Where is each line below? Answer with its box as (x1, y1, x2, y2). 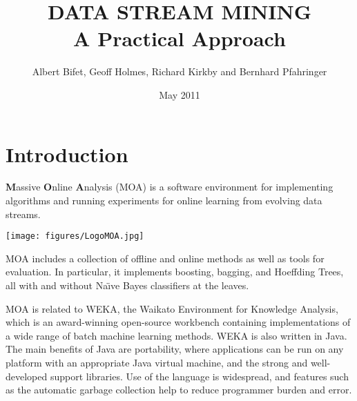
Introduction (6, 139, 128, 168)
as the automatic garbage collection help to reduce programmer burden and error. (6, 382, 352, 397)
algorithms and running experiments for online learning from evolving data (6, 193, 322, 208)
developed (6, 369, 48, 383)
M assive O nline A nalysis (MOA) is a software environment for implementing (6, 179, 334, 194)
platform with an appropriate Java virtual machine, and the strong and (6, 355, 308, 370)
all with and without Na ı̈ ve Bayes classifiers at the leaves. (6, 278, 249, 293)
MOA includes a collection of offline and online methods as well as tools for (6, 251, 325, 265)
